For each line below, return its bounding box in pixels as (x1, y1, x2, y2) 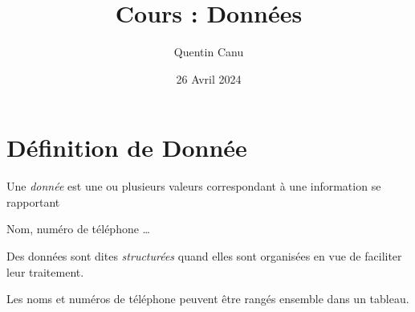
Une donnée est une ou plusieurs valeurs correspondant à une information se (6, 178, 381, 195)
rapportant (6, 193, 60, 210)
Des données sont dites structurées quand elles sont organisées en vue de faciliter (6, 248, 402, 265)
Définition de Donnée (6, 131, 247, 164)
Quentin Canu (173, 43, 244, 60)
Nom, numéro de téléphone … (6, 220, 150, 237)
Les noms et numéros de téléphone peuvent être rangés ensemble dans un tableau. (6, 290, 409, 307)
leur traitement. (6, 263, 84, 280)
